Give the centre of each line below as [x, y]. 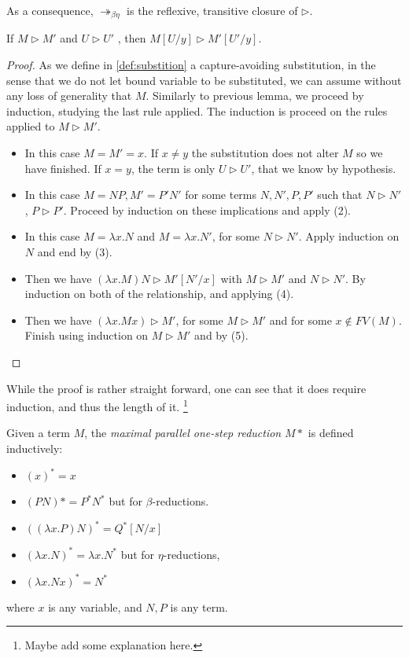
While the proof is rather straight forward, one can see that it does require [186, 388]
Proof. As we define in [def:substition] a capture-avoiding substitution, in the [191, 65]
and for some [300, 320]
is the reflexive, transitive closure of [212, 10]
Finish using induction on [87, 335]
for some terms [221, 195]
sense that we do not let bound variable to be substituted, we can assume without [204, 80]
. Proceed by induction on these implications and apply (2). [207, 210]
